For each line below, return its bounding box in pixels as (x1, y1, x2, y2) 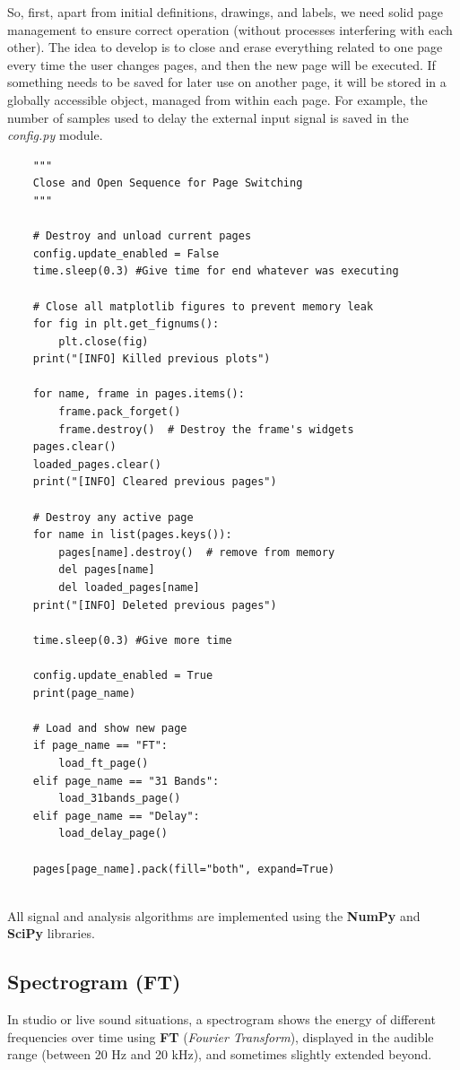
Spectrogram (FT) (7, 968, 181, 996)
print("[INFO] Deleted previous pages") (32, 598, 277, 612)
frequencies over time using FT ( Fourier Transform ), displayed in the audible (7, 1027, 434, 1046)
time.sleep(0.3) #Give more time (32, 633, 232, 647)
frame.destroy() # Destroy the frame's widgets (58, 422, 354, 436)
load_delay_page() (58, 827, 168, 840)
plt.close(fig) (58, 335, 149, 348)
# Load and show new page (32, 721, 187, 735)
